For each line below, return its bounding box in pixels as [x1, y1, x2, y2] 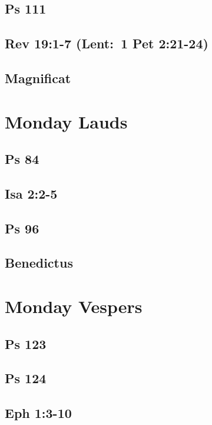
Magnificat [5, 68, 71, 87]
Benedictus [5, 253, 73, 272]
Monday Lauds [5, 109, 128, 133]
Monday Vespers [5, 294, 143, 318]
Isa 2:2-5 [5, 184, 58, 202]
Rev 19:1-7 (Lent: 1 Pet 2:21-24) [5, 34, 208, 52]
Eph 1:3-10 [5, 404, 72, 422]
